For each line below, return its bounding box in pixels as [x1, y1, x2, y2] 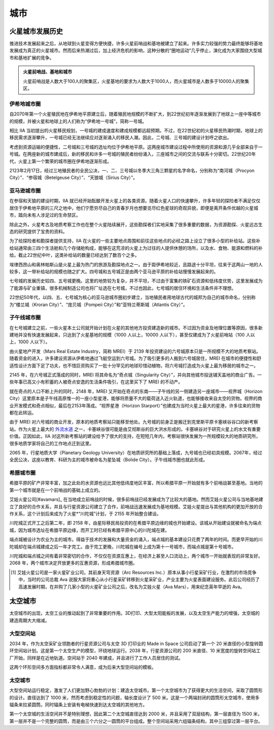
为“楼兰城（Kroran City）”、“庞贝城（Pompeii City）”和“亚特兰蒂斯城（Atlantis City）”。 [9, 301, 188, 308]
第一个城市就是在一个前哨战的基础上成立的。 [9, 487, 103, 493]
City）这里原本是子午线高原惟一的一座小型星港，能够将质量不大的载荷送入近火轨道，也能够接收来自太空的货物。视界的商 [9, 396, 262, 402]
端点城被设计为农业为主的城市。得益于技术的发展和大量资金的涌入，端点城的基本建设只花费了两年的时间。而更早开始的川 [9, 536, 263, 542]
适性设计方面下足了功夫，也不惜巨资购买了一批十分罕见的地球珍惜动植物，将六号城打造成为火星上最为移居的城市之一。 [9, 362, 258, 369]
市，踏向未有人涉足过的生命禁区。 [9, 212, 81, 218]
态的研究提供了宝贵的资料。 [9, 228, 67, 234]
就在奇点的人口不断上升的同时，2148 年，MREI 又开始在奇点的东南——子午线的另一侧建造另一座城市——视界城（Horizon [9, 388, 263, 394]
